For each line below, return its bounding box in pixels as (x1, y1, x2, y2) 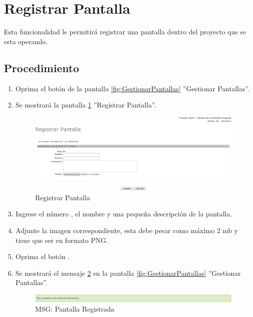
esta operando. (4, 36, 48, 46)
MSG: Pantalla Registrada (35, 304, 115, 314)
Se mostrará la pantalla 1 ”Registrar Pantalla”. (15, 100, 156, 110)
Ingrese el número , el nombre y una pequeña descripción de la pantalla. (15, 209, 232, 219)
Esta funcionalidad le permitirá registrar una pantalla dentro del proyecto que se (4, 26, 246, 37)
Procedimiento (4, 60, 79, 75)
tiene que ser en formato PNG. (15, 235, 108, 245)
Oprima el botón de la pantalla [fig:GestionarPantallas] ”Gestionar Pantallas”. (15, 83, 250, 93)
